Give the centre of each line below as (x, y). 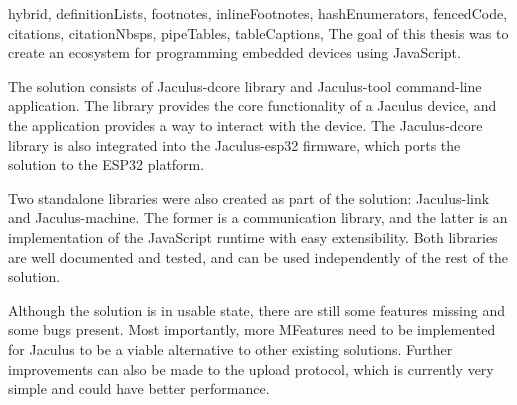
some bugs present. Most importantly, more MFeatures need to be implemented (252, 329)
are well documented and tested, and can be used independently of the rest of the (258, 256)
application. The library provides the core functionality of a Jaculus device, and (252, 105)
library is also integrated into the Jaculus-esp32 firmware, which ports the (234, 144)
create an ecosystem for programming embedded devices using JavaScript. (234, 52)
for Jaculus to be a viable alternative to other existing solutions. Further (230, 348)
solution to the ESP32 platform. (106, 164)
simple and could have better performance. (139, 388)
